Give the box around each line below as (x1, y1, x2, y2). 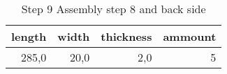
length (11, 28, 47, 44)
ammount (163, 28, 217, 44)
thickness (101, 28, 152, 44)
